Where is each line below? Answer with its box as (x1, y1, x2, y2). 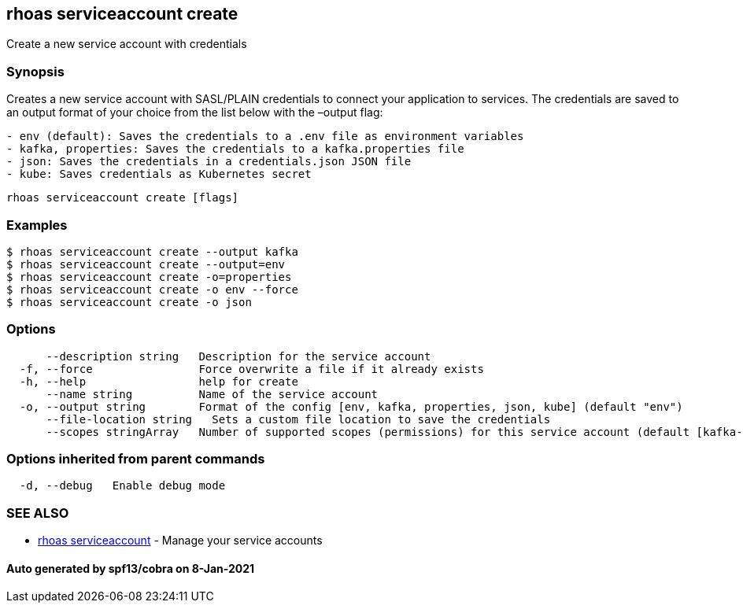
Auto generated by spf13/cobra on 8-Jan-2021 (6, 561, 255, 575)
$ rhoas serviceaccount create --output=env (6, 257, 286, 271)
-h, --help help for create (19, 375, 298, 388)
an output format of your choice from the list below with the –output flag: (6, 105, 383, 120)
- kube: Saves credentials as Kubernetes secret (6, 168, 312, 181)
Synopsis (6, 63, 65, 79)
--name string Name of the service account (46, 387, 379, 400)
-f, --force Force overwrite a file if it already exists (19, 362, 484, 375)
